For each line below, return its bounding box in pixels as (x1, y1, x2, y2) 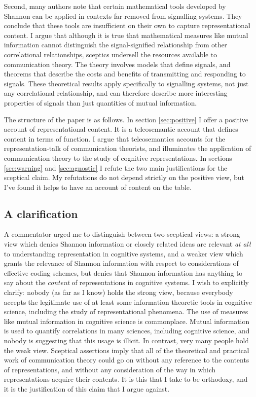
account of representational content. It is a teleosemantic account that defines (4, 124, 238, 134)
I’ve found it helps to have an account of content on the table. (4, 181, 192, 192)
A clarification (4, 206, 78, 221)
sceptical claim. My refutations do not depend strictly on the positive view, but (4, 172, 244, 182)
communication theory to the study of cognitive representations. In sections (4, 152, 232, 163)
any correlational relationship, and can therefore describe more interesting (4, 88, 227, 98)
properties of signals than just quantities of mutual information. (4, 97, 197, 108)
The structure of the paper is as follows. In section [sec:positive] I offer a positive (4, 114, 249, 124)
